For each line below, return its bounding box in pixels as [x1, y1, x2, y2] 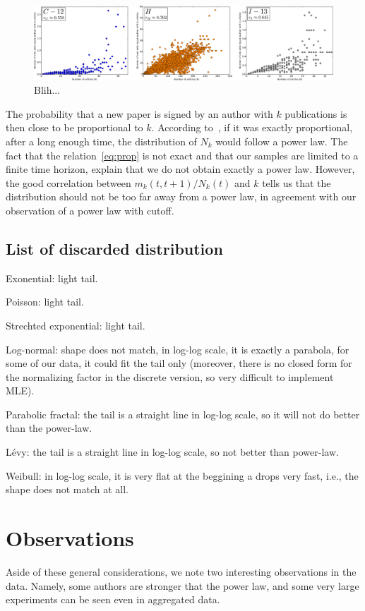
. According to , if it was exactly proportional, [151, 120, 353, 135]
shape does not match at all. [6, 482, 128, 497]
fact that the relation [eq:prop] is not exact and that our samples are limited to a [6, 147, 359, 162]
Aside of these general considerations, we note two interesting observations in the [6, 564, 357, 579]
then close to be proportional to [6, 120, 143, 135]
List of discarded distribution [6, 237, 223, 259]
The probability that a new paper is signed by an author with [6, 106, 273, 121]
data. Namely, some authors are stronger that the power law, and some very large [6, 578, 359, 593]
